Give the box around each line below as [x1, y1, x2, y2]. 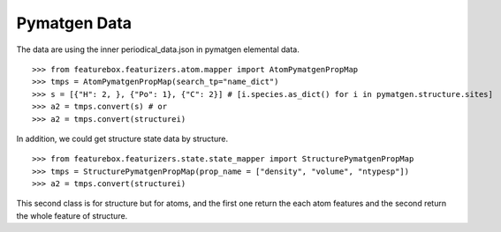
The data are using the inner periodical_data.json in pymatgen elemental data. [16, 44, 300, 55]
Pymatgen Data [16, 13, 133, 33]
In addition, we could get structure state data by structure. [16, 133, 229, 144]
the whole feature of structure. [16, 210, 128, 221]
